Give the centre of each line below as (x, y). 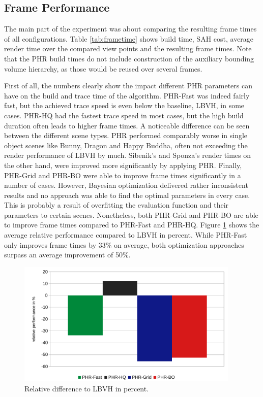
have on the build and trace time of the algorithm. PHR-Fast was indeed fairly (127, 95)
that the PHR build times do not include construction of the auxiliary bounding (129, 58)
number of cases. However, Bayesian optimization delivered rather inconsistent (126, 185)
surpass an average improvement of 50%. (67, 255)
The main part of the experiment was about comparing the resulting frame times (130, 29)
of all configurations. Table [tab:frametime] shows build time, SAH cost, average (129, 38)
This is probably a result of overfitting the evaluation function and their (116, 205)
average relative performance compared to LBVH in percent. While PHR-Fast (126, 235)
